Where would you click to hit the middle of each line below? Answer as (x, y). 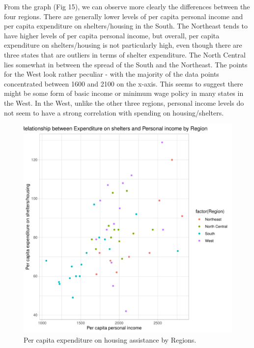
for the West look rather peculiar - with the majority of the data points (112, 74)
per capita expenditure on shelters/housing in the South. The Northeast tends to (126, 26)
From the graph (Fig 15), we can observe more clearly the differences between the (127, 6)
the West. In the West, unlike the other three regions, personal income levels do (124, 102)
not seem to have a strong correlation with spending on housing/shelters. (114, 112)
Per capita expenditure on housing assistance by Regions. (110, 339)
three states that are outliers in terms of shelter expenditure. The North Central (125, 54)
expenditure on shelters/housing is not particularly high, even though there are (123, 45)
